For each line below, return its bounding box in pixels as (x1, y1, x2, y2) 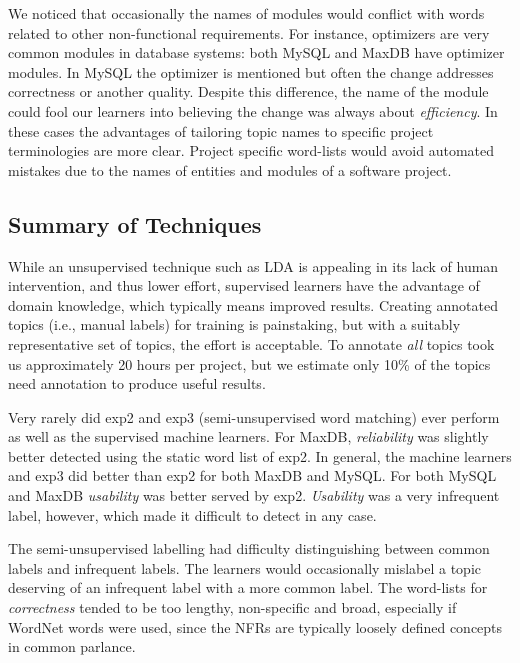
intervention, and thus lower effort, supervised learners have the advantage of (8, 275, 480, 296)
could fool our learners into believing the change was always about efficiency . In (8, 100, 498, 121)
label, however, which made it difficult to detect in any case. (8, 504, 377, 525)
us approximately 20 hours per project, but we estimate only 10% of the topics (8, 353, 491, 374)
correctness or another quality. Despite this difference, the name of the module (8, 81, 489, 102)
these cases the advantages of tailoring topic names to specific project (8, 120, 434, 141)
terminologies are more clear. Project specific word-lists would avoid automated (8, 140, 495, 161)
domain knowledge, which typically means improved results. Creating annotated (8, 294, 498, 315)
